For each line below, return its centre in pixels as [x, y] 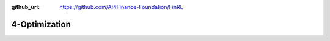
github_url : [25, 7]
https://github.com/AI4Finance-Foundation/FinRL [121, 7]
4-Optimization [41, 24]
